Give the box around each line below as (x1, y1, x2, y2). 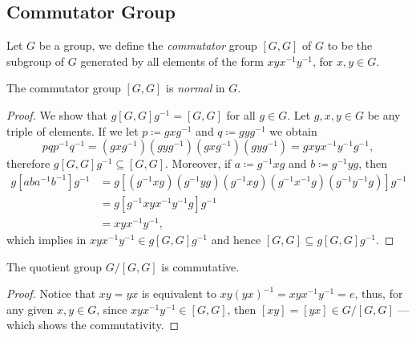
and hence (211, 230, 261, 247)
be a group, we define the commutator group (38, 37, 257, 54)
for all (226, 106, 256, 123)
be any (367, 106, 401, 123)
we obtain (269, 122, 317, 139)
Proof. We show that (6, 106, 108, 123)
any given (6, 300, 54, 317)
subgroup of (6, 52, 65, 69)
